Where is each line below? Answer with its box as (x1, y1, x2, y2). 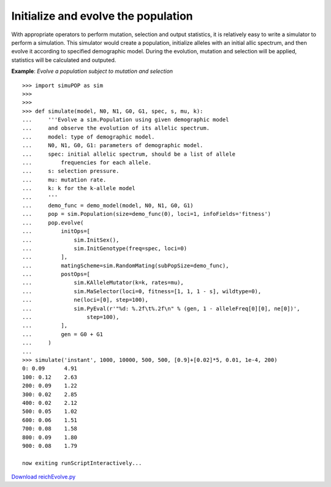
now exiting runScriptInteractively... (22, 459, 142, 466)
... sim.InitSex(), (22, 236, 120, 243)
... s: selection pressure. (22, 167, 120, 175)
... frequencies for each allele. (22, 159, 152, 166)
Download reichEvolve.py (11, 473, 76, 481)
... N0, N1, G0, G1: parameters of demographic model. (22, 142, 204, 149)
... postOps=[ (22, 270, 91, 278)
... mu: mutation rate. (22, 176, 107, 183)
